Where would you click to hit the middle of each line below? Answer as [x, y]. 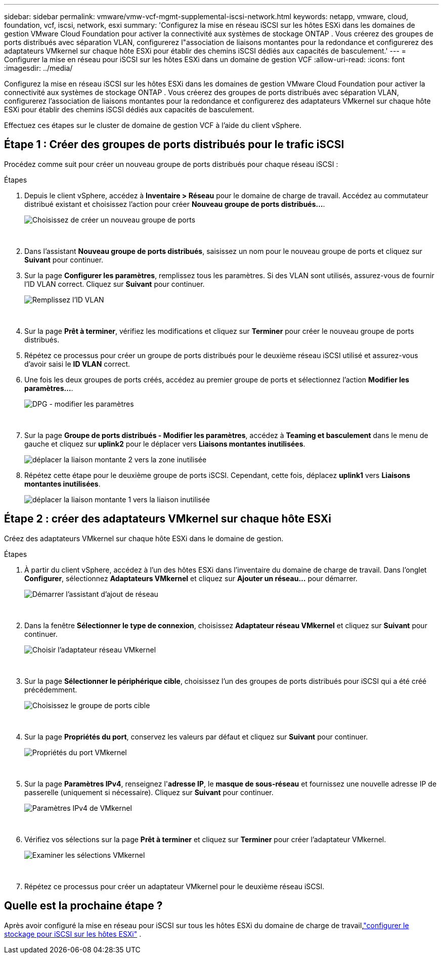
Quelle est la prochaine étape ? [83, 906]
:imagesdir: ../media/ [38, 68]
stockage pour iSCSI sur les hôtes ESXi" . [73, 934]
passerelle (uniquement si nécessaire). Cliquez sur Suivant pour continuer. [149, 792]
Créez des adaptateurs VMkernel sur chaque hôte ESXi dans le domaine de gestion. [144, 538]
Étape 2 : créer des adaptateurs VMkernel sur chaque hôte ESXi [168, 519]
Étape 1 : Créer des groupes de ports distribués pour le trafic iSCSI [174, 145]
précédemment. [51, 689]
